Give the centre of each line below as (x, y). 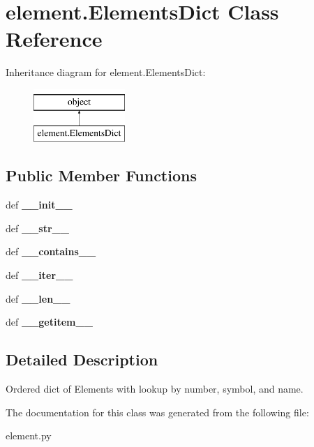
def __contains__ (51, 251)
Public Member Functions (101, 175)
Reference (54, 39)
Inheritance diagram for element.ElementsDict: (106, 72)
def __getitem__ (49, 322)
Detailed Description (82, 359)
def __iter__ (39, 275)
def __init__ (39, 205)
